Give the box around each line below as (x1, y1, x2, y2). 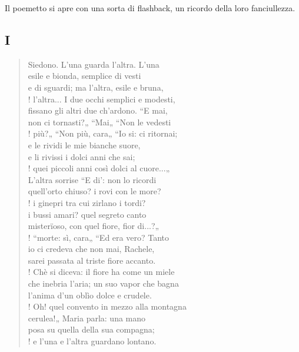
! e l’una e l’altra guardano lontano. (28, 335, 157, 347)
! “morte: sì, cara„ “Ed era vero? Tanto (28, 231, 169, 243)
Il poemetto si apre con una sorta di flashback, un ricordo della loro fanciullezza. (5, 2, 295, 14)
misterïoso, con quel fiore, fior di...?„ (28, 220, 160, 232)
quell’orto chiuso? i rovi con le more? (28, 185, 161, 197)
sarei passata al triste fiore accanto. (28, 254, 156, 266)
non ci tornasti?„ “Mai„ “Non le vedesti (28, 115, 171, 128)
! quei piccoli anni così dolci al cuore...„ (28, 162, 170, 174)
